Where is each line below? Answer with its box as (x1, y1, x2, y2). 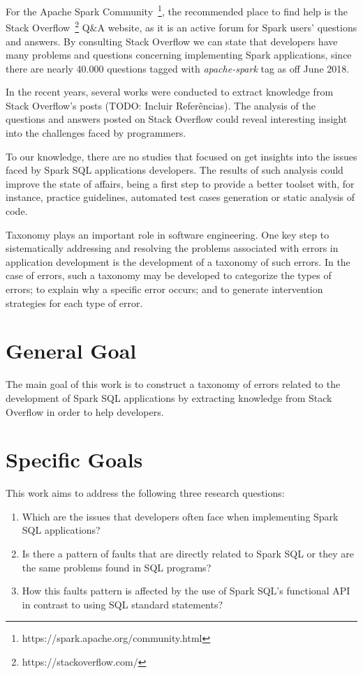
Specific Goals (6, 445, 143, 474)
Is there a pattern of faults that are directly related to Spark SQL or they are (22, 546, 354, 560)
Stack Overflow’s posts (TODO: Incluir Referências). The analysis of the (6, 98, 316, 112)
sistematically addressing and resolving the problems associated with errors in (6, 241, 339, 255)
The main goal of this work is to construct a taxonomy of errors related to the (6, 377, 341, 391)
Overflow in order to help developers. (6, 404, 164, 419)
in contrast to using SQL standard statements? (22, 597, 223, 611)
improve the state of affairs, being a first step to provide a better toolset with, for (6, 176, 355, 190)
